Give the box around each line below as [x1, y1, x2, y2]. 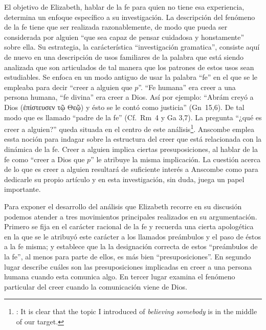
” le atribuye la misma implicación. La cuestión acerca [91, 153, 261, 164]
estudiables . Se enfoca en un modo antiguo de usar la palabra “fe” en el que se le [4, 72, 258, 82]
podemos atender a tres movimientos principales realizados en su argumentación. [4, 211, 257, 222]
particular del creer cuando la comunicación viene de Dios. [4, 281, 187, 292]
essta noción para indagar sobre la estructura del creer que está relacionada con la [4, 134, 262, 144]
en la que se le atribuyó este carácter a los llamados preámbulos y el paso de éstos [4, 231, 261, 241]
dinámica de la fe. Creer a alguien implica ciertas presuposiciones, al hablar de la [4, 143, 258, 154]
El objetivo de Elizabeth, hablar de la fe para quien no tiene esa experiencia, [4, 2, 245, 12]
